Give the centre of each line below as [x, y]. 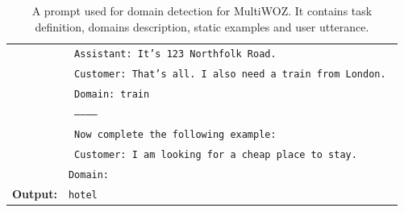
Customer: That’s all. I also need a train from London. [230, 75]
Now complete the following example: [175, 135]
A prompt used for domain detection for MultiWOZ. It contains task [202, 10]
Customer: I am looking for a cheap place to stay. [216, 154]
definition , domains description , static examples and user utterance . [202, 26]
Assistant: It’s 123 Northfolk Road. [175, 54]
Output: [35, 193]
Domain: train [112, 95]
